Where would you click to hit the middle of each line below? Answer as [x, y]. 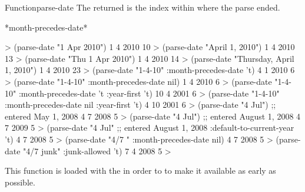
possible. [20, 182]
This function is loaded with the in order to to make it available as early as [140, 171]
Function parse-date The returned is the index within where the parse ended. [142, 7]
